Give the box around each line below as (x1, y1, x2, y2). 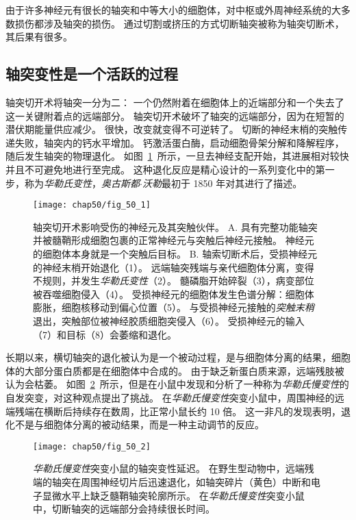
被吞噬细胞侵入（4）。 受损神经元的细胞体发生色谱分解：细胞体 (33, 286, 314, 301)
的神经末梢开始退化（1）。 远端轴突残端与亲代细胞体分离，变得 (33, 260, 314, 274)
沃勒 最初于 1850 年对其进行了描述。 (142, 175, 303, 190)
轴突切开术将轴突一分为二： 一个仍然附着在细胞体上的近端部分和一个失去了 (5, 95, 344, 109)
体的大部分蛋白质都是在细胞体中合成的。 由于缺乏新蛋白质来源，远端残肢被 (5, 363, 344, 377)
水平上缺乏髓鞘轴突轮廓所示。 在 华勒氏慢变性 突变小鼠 (61, 488, 305, 502)
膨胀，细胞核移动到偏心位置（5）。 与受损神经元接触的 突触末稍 (33, 300, 314, 314)
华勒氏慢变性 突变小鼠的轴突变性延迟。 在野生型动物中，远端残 (33, 461, 314, 475)
